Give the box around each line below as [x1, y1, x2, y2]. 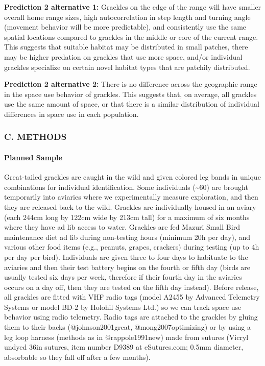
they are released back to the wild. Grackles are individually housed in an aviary [4, 201, 256, 212]
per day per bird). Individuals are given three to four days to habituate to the [4, 251, 248, 262]
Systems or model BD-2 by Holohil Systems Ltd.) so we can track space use [4, 301, 242, 312]
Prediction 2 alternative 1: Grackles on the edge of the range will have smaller [4, 2, 261, 12]
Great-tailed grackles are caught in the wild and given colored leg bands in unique [4, 172, 261, 182]
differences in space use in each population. [4, 108, 139, 119]
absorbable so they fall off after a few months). [4, 351, 151, 362]
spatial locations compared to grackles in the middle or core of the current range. [4, 31, 258, 42]
